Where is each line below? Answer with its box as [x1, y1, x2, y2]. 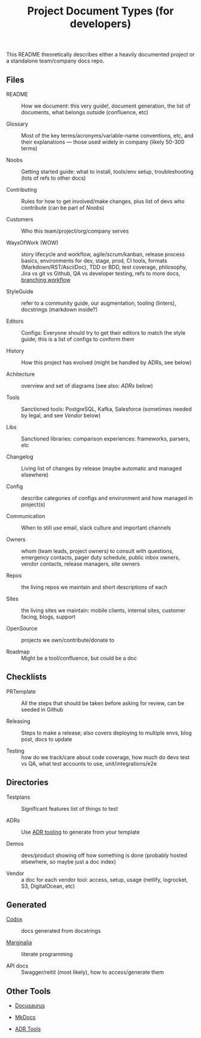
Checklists [6, 672, 47, 682]
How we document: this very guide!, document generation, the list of [21, 102, 190, 109]
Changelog [6, 453, 33, 460]
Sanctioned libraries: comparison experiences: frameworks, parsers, [21, 435, 190, 442]
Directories [6, 777, 49, 788]
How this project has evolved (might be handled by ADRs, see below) [21, 359, 192, 366]
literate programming [21, 951, 73, 958]
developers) [69, 17, 132, 31]
